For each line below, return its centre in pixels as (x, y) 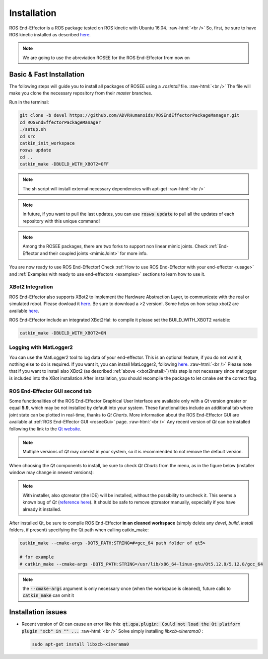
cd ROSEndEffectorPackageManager (60, 122)
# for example (37, 557)
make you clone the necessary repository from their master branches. (81, 93)
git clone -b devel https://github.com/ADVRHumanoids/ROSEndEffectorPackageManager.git (130, 115)
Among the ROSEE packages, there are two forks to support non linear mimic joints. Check (115, 247)
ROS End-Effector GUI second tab (50, 391)
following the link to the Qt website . (45, 429)
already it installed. (42, 509)
